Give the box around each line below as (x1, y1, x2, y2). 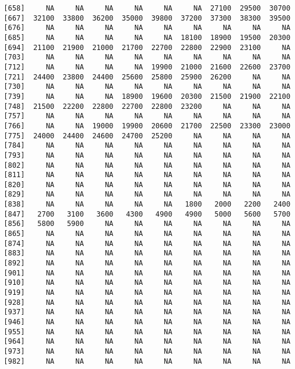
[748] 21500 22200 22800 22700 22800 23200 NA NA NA (4, 102, 291, 111)
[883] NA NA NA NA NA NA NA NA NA (4, 249, 291, 258)
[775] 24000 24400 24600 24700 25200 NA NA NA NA (4, 131, 291, 140)
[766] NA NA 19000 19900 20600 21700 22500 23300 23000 (4, 121, 291, 130)
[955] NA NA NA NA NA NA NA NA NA (4, 327, 291, 336)
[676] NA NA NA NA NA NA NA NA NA (4, 24, 291, 32)
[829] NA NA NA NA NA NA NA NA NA (4, 190, 291, 199)
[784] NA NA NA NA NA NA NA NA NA (4, 141, 291, 150)
